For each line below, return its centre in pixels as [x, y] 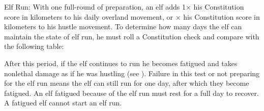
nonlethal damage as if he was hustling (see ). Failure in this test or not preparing [132, 73]
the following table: [34, 46]
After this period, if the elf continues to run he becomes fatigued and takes [121, 63]
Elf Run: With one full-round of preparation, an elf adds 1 [95, 7]
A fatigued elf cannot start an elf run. [63, 103]
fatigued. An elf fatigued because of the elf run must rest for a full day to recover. [131, 93]
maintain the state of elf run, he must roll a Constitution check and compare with [132, 36]
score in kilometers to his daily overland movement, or [89, 16]
